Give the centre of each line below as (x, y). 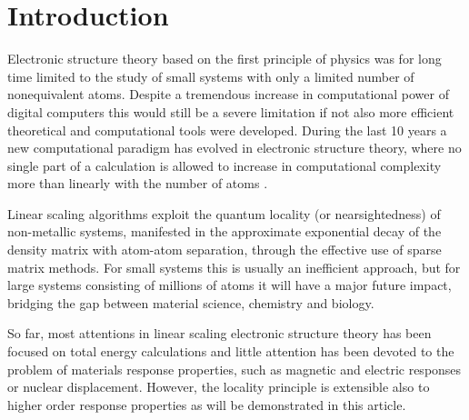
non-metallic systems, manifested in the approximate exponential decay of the (225, 231)
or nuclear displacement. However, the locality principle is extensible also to (219, 387)
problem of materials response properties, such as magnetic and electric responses (234, 369)
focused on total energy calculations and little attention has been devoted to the (231, 351)
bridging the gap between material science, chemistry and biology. (191, 302)
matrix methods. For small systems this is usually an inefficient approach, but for (234, 267)
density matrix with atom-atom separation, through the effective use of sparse (225, 250)
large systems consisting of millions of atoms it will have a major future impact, (230, 285)
